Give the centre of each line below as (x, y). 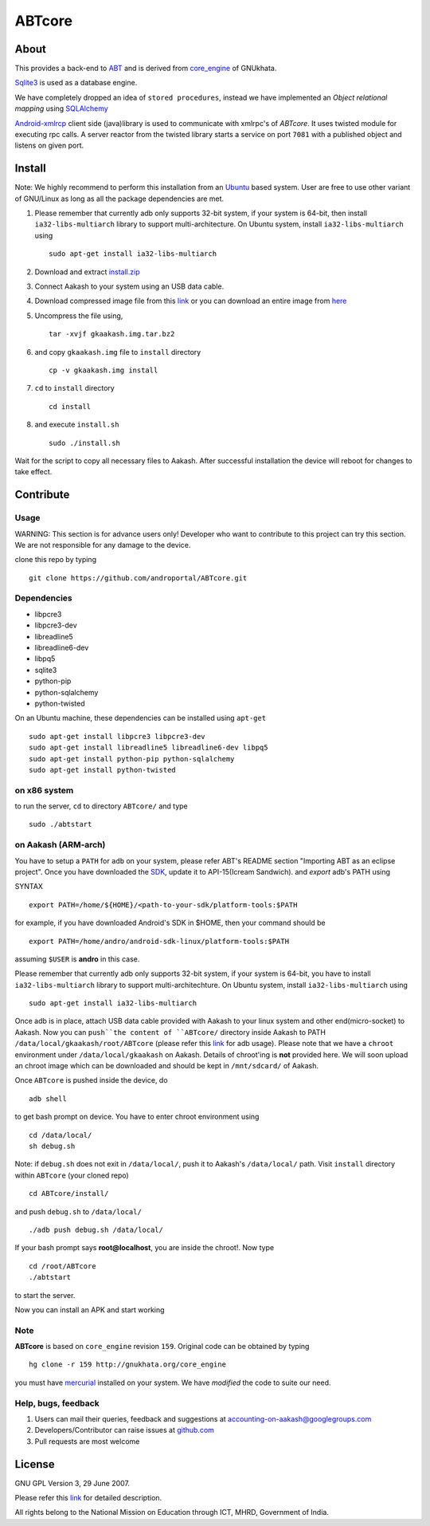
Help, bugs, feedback (57, 1403)
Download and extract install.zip (87, 272)
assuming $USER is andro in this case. (77, 959)
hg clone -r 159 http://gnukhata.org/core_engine (128, 1365)
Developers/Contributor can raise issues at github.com (125, 1430)
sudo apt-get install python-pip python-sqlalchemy (132, 759)
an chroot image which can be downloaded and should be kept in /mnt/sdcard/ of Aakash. (166, 1066)
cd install (70, 406)
